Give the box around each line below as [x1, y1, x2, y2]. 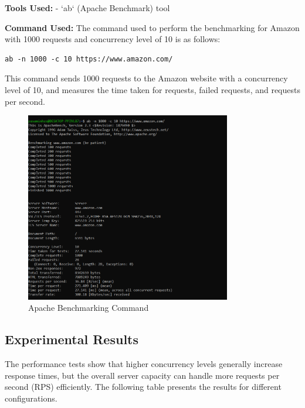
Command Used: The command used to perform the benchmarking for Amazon [5, 21, 300, 33]
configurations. [5, 392, 57, 404]
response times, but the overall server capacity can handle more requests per [5, 369, 280, 381]
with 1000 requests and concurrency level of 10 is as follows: [5, 33, 221, 45]
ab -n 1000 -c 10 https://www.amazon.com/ [5, 54, 173, 63]
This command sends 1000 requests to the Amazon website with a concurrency [5, 72, 288, 84]
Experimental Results [5, 330, 138, 348]
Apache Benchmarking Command [28, 301, 149, 314]
